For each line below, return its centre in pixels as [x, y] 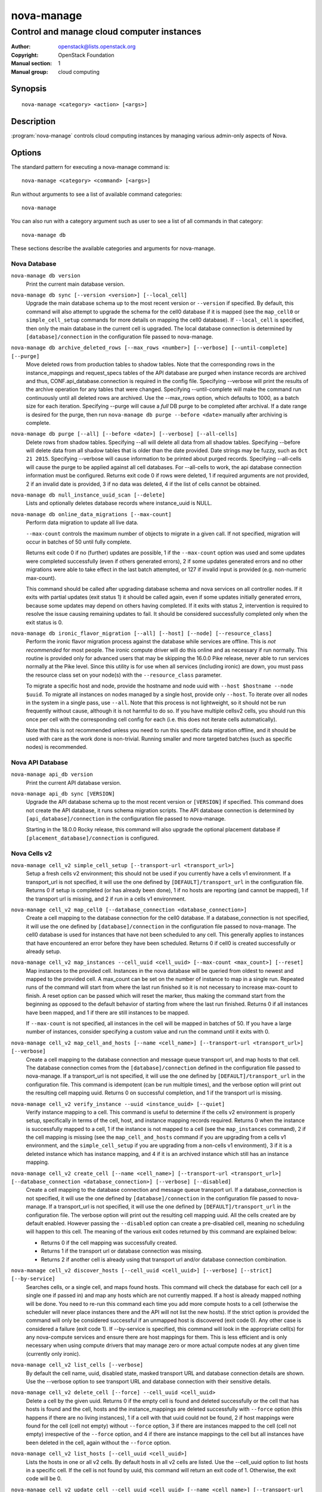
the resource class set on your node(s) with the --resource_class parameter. [124, 675]
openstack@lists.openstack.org [97, 47]
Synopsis [29, 89]
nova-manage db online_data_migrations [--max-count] [91, 514]
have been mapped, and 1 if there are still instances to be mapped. [108, 1012]
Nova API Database [40, 762]
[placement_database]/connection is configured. [92, 838]
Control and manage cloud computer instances [106, 32]
